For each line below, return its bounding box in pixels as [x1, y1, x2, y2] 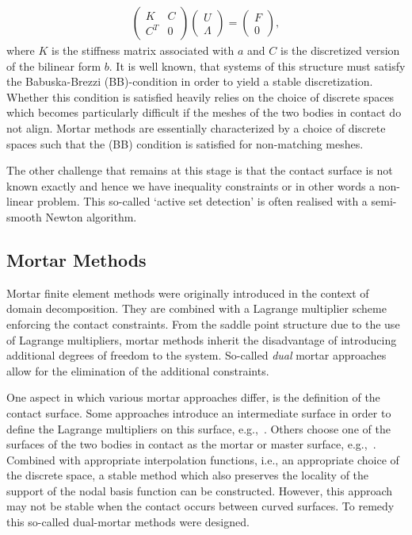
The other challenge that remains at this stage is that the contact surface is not [6, 162, 393, 179]
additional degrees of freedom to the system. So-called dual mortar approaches [6, 347, 387, 364]
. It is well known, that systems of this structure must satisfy [109, 57, 406, 74]
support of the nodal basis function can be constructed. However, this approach [6, 482, 393, 498]
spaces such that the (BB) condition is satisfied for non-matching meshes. [6, 135, 364, 152]
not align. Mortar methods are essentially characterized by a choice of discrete [6, 120, 386, 136]
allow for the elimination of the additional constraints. [6, 362, 269, 379]
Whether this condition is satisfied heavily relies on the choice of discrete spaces [6, 88, 395, 105]
